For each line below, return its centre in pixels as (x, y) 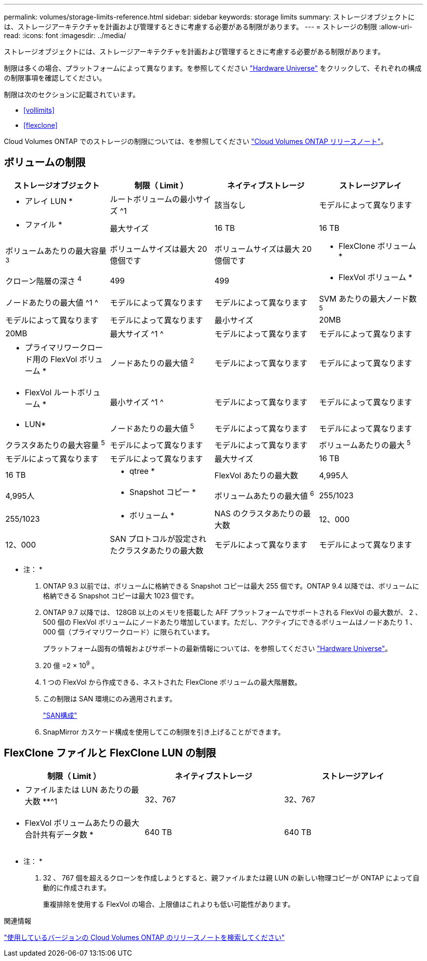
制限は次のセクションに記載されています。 (72, 94)
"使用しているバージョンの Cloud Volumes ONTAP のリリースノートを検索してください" (144, 937)
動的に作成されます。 (77, 887)
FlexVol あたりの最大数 (256, 476)
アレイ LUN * (49, 201)
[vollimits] (39, 110)
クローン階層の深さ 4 (44, 280)
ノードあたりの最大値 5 (152, 428)
